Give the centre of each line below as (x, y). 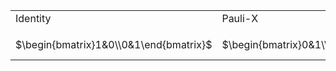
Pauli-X (240, 18)
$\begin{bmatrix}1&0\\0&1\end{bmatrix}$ (114, 44)
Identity (33, 18)
